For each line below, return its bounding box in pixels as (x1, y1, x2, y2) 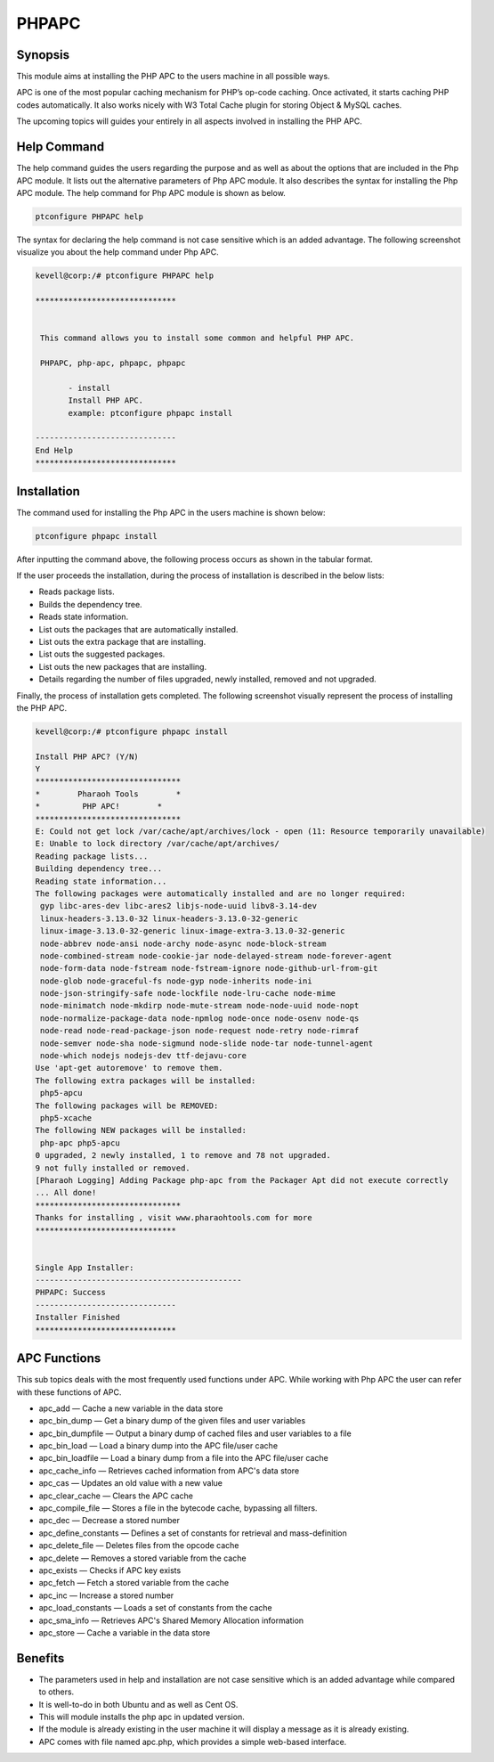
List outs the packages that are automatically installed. (38, 624, 239, 634)
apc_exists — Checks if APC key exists (38, 1564, 182, 1576)
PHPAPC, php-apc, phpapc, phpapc (40, 358, 186, 368)
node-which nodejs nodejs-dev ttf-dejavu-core (40, 1051, 247, 1061)
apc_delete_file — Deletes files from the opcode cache (38, 1540, 239, 1551)
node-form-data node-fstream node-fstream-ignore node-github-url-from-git (40, 963, 378, 974)
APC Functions (16, 1350, 101, 1366)
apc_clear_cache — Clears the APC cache (38, 1490, 193, 1501)
